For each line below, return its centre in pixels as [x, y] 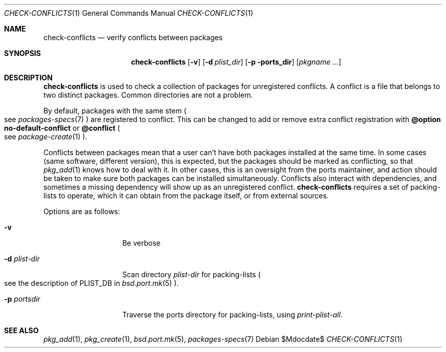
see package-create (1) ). [46, 137]
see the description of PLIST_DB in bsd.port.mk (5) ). [91, 283]
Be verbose [142, 243]
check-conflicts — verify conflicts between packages [133, 37]
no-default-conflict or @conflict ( [62, 128]
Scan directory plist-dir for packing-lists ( [191, 274]
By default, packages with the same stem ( [115, 111]
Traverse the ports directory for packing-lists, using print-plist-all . [232, 315]
